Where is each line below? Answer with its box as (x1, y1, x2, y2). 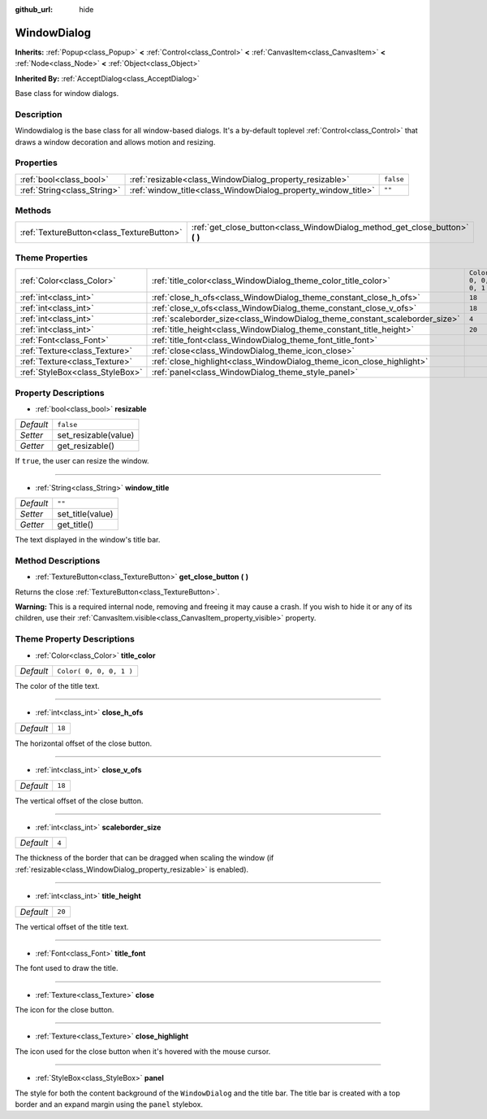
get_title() (57, 519, 93, 530)
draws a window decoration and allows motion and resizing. (15, 137, 216, 146)
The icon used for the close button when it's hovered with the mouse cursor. (15, 1046, 271, 1056)
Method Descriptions (15, 555, 101, 566)
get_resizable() (57, 440, 115, 451)
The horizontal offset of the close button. (15, 738, 153, 748)
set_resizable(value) (57, 429, 135, 441)
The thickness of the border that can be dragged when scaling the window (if (15, 853, 274, 863)
